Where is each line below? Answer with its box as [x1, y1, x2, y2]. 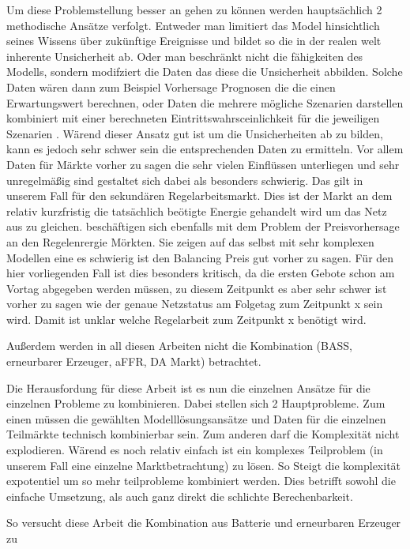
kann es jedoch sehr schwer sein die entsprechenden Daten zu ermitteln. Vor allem [6, 141, 404, 157]
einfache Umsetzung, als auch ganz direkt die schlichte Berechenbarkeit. [6, 487, 353, 504]
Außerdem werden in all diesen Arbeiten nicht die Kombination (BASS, [6, 337, 352, 354]
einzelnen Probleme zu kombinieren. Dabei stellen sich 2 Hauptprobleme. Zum [6, 395, 386, 412]
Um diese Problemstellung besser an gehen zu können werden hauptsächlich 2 [6, 2, 382, 17]
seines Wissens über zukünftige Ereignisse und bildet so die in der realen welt [6, 32, 382, 49]
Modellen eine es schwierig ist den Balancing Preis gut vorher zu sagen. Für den [6, 249, 394, 265]
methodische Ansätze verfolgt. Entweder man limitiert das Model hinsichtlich [6, 17, 380, 33]
